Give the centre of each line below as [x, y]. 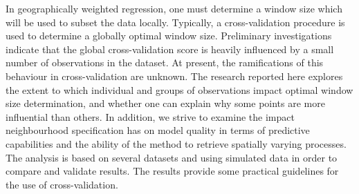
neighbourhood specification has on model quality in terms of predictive [158, 130]
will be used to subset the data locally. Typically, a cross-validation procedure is [175, 22]
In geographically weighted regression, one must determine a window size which [174, 8]
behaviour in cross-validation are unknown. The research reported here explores [174, 76]
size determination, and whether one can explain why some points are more [165, 103]
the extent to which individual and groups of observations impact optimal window [179, 89]
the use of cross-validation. [62, 184]
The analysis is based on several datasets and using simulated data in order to [172, 157]
